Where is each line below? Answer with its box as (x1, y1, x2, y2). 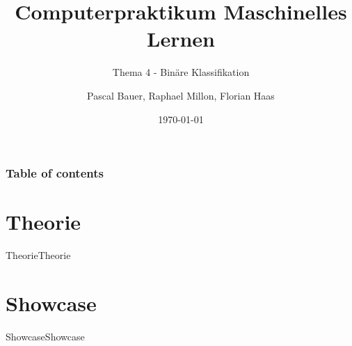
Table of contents (6, 164, 104, 182)
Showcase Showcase (6, 329, 85, 343)
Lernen (147, 24, 215, 53)
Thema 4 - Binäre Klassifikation (112, 65, 250, 79)
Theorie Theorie (6, 248, 71, 262)
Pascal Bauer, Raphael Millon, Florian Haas (87, 88, 275, 102)
